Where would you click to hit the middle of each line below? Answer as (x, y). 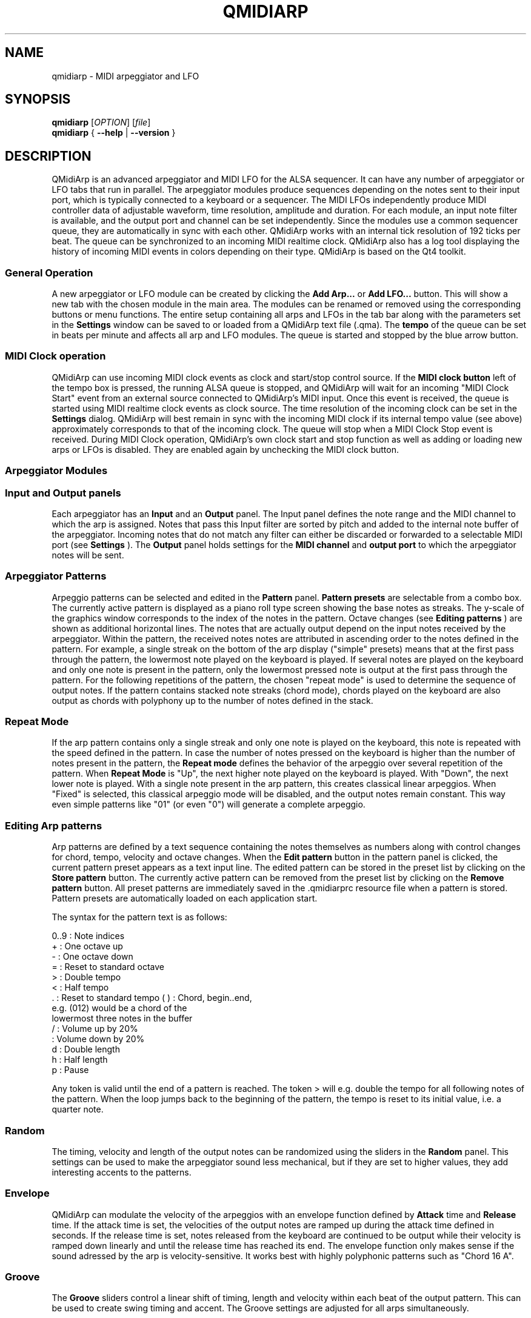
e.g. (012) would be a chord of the (119, 1008)
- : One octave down (92, 957)
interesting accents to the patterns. (122, 1172)
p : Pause (70, 1070)
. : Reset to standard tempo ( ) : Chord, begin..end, (152, 998)
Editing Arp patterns (54, 825)
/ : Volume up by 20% (95, 1029)
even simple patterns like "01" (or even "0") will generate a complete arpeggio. (209, 805)
